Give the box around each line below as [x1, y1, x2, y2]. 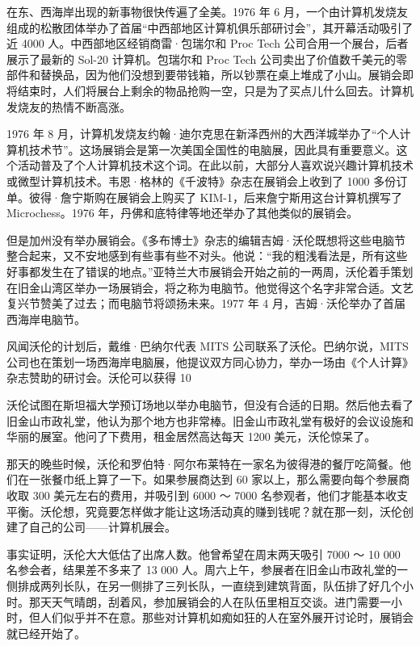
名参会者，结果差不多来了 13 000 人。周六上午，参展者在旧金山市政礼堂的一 [6, 561, 408, 578]
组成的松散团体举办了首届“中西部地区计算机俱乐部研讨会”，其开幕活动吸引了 [6, 19, 414, 36]
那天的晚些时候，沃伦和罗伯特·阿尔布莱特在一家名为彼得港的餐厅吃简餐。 [6, 455, 400, 472]
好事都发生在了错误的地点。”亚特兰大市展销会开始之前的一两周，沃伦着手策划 [6, 262, 414, 279]
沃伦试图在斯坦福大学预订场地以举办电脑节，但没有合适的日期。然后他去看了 [6, 396, 414, 413]
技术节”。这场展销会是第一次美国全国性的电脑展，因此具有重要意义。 [28, 141, 397, 157]
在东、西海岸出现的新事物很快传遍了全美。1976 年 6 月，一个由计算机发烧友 [6, 3, 408, 19]
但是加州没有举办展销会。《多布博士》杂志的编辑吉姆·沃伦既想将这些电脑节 [6, 231, 405, 248]
